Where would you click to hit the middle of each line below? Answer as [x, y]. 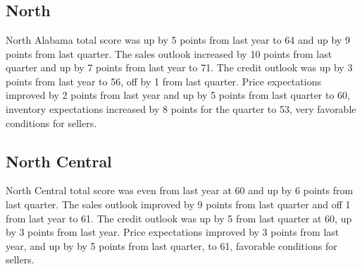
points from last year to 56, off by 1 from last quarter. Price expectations [163, 81]
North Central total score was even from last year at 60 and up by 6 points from [180, 190]
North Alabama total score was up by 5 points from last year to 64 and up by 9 [178, 39]
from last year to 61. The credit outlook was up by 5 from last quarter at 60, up [179, 218]
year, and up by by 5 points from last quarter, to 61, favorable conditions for [171, 245]
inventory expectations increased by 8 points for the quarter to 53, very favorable [181, 108]
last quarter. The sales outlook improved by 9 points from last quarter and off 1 [178, 204]
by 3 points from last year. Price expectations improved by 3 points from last [173, 232]
